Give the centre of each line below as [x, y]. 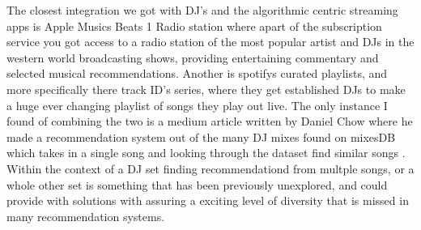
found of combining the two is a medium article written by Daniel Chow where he [210, 121]
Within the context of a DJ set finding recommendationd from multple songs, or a [210, 168]
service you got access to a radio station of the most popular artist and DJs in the [210, 42]
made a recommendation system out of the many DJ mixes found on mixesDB [201, 136]
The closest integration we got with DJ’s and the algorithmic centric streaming [202, 10]
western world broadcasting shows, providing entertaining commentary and [193, 57]
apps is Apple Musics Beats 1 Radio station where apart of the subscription [194, 26]
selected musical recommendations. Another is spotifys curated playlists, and [197, 73]
